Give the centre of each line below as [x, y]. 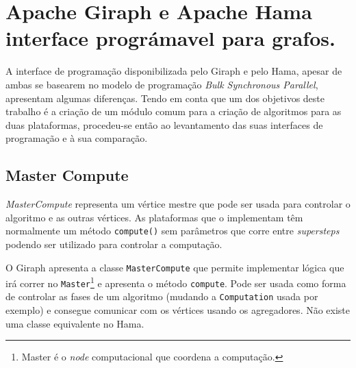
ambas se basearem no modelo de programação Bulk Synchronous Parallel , [162, 84]
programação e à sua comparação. [77, 138]
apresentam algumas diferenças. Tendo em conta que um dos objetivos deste [165, 98]
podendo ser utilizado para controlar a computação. [114, 244]
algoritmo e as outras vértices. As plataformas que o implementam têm [154, 217]
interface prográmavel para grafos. [170, 38]
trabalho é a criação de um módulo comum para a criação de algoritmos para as [174, 111]
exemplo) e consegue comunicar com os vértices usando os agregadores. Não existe [178, 310]
